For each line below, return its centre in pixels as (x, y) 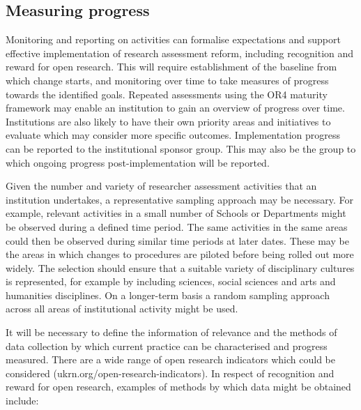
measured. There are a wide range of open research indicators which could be (170, 359)
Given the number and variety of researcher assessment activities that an (161, 186)
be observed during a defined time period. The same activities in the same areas (177, 226)
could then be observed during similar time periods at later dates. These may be (177, 240)
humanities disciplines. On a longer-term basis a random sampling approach (168, 295)
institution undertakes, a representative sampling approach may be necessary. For (180, 199)
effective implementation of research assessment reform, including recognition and (180, 53)
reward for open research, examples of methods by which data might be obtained (178, 387)
